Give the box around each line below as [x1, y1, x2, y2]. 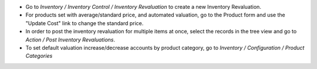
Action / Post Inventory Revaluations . [25, 36, 116, 43]
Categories [25, 53, 53, 60]
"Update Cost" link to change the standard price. [25, 19, 144, 26]
